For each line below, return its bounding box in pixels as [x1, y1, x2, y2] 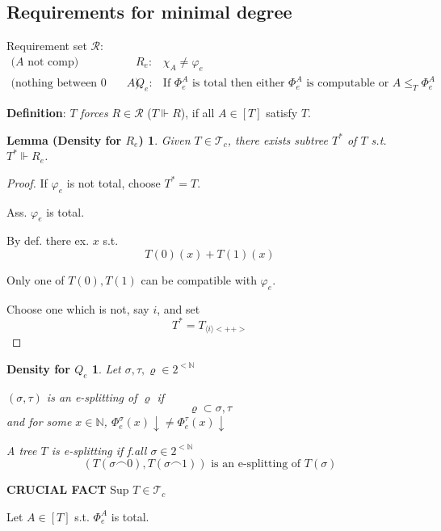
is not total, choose [66, 174, 161, 191]
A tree [6, 441, 37, 458]
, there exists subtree [227, 131, 329, 148]
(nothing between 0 [10, 78, 107, 90]
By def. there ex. [6, 232, 90, 249]
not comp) [27, 56, 79, 68]
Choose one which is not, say [6, 300, 149, 317]
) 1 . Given [138, 131, 191, 148]
